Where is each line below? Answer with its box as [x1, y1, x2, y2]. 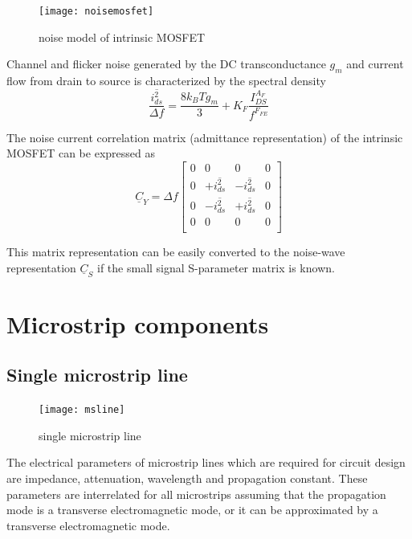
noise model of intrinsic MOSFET [39, 28, 206, 45]
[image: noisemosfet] [39, 6, 154, 17]
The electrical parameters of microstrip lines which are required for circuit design [6, 454, 406, 471]
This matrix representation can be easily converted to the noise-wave [6, 243, 345, 260]
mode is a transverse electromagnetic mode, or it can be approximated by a [6, 501, 378, 518]
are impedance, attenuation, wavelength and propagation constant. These [6, 470, 368, 487]
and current [346, 55, 404, 72]
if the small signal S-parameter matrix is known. [97, 259, 335, 276]
